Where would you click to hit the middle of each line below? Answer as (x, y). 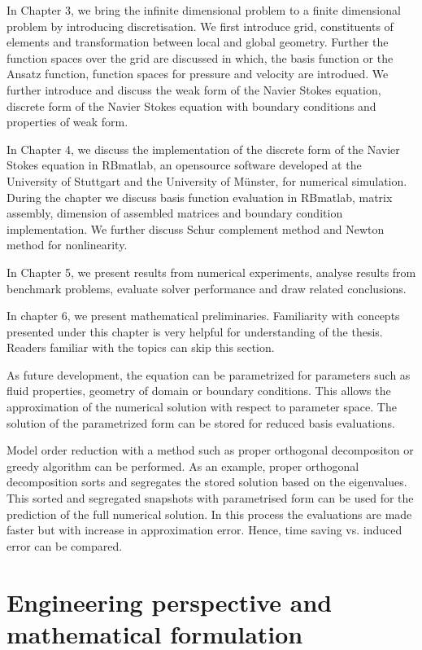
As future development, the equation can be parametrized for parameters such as (209, 374)
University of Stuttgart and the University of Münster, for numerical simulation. (207, 180)
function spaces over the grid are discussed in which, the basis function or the (200, 57)
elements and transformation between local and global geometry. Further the (198, 42)
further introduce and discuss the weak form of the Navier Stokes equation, (194, 89)
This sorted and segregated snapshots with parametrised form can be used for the (210, 498)
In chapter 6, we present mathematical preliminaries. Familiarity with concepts (203, 316)
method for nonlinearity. (67, 245)
